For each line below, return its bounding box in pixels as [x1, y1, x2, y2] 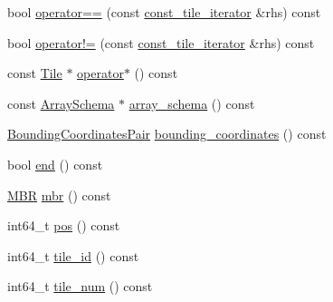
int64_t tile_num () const [7, 277, 153, 296]
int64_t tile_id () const [7, 246, 139, 265]
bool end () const [7, 154, 103, 173]
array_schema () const [128, 93, 255, 112]
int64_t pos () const [7, 216, 120, 235]
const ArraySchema [7, 93, 115, 112]
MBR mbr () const [7, 185, 111, 204]
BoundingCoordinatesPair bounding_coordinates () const [7, 124, 327, 143]
